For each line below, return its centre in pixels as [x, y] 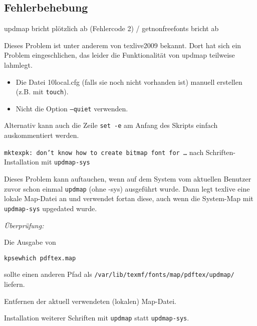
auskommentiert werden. [42, 135]
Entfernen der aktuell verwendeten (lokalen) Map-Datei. [90, 301]
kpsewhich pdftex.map [40, 258]
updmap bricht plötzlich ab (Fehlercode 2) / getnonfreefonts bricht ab [111, 28]
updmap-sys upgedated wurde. [51, 208]
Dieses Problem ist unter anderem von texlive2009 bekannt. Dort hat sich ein [123, 45]
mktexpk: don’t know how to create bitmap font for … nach [104, 152]
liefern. [15, 284]
